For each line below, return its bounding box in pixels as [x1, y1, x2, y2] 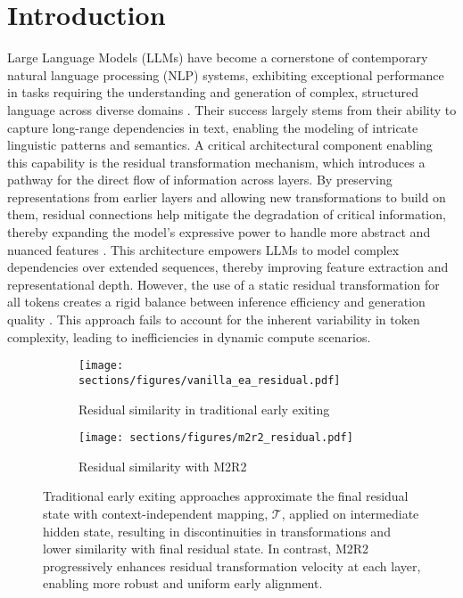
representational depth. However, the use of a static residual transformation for [7, 274, 440, 293]
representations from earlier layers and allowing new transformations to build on [7, 187, 446, 206]
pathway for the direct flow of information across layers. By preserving [7, 170, 393, 189]
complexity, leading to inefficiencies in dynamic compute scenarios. [7, 327, 371, 346]
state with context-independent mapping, [43, 504, 269, 522]
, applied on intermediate [281, 504, 419, 522]
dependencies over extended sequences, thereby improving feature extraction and [7, 258, 449, 276]
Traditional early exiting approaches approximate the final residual [43, 487, 409, 505]
